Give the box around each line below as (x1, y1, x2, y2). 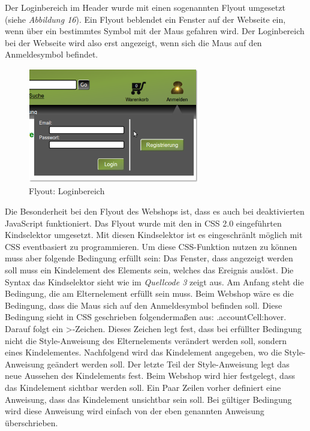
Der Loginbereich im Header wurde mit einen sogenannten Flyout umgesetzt (5, 1, 285, 13)
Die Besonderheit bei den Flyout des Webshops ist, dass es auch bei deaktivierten (5, 205, 305, 218)
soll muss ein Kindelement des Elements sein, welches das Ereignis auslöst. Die (5, 264, 294, 276)
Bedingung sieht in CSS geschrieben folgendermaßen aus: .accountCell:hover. (5, 311, 287, 323)
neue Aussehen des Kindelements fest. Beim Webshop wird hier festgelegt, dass (5, 369, 295, 382)
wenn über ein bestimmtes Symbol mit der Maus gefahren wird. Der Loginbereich (5, 25, 305, 37)
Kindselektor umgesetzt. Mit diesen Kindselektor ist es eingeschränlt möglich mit (5, 228, 303, 241)
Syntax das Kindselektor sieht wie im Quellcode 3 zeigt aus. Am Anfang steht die (5, 275, 304, 288)
